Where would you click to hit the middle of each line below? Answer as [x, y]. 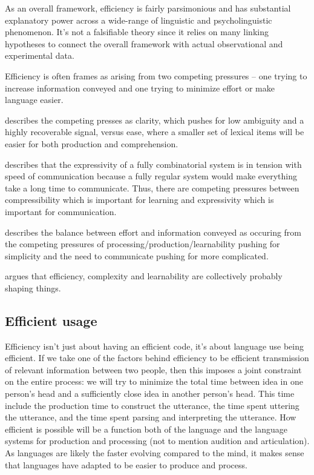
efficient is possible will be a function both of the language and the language [146, 429]
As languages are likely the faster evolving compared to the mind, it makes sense [155, 453]
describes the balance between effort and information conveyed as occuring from [153, 232]
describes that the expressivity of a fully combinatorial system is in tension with [153, 164]
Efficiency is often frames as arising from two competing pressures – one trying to [156, 75]
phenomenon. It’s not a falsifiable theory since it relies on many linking [137, 32]
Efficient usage [51, 320]
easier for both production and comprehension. [92, 143]
